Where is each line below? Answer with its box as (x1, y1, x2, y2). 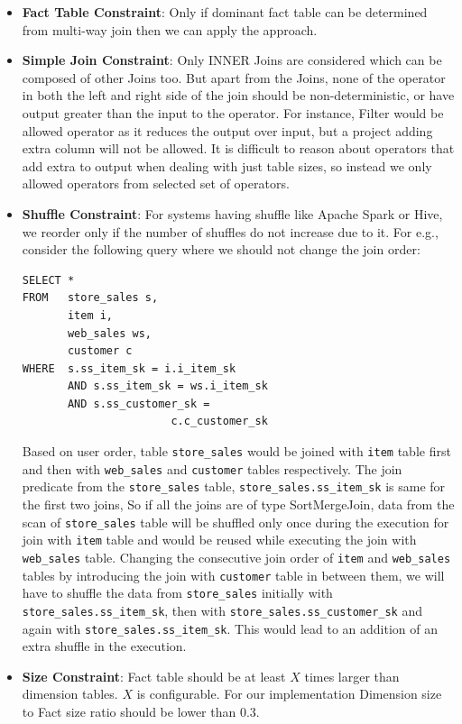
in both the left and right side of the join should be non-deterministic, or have (22, 86, 455, 105)
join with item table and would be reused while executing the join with (22, 530, 417, 549)
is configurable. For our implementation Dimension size (136, 684, 442, 703)
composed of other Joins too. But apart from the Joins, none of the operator (22, 68, 446, 87)
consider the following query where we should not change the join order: (22, 240, 420, 259)
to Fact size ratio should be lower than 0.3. (22, 702, 260, 720)
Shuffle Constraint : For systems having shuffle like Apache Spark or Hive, (22, 204, 443, 223)
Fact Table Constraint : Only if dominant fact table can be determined (22, 3, 428, 21)
